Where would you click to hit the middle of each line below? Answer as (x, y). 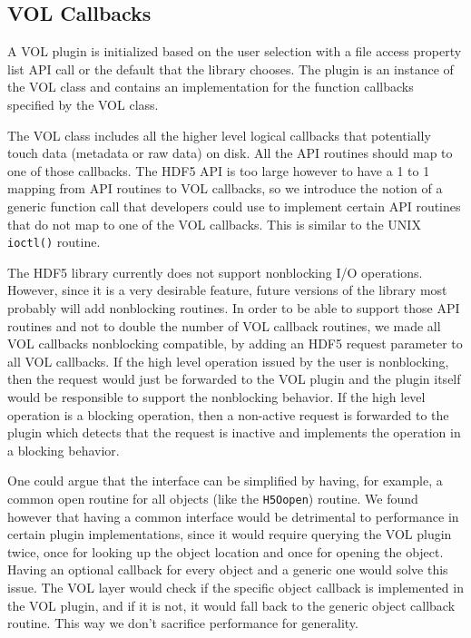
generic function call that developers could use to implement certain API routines (234, 206)
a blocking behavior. (64, 450)
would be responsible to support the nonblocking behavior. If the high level (216, 396)
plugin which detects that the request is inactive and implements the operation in (234, 432)
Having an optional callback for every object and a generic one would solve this (228, 569)
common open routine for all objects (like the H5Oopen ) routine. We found (213, 498)
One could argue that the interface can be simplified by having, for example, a (225, 481)
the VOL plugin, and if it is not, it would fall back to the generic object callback (231, 605)
